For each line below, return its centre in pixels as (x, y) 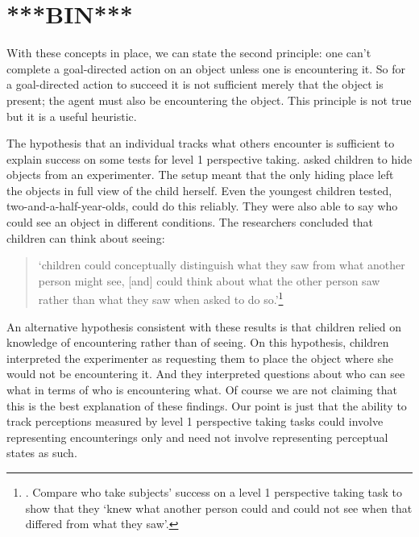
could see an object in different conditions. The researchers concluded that (190, 222)
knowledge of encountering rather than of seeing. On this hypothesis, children (198, 342)
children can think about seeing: (86, 237)
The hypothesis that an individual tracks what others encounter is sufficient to (201, 143)
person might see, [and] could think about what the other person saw (209, 280)
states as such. (42, 453)
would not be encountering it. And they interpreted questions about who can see (206, 374)
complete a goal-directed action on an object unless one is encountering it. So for (206, 68)
